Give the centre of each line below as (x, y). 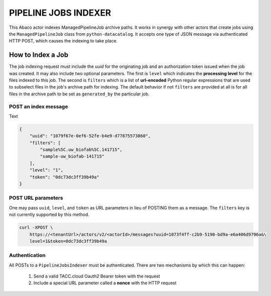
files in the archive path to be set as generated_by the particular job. (79, 94)
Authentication (27, 255)
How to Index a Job (39, 55)
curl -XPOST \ (36, 228)
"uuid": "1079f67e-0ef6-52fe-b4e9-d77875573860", (90, 136)
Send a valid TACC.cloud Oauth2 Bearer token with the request (97, 276)
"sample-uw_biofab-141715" (72, 157)
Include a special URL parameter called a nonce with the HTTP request (105, 283)
